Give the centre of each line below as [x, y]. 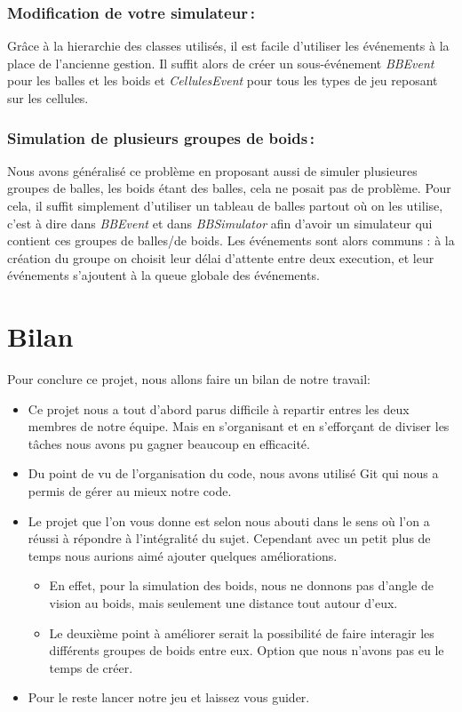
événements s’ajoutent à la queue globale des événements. [163, 275]
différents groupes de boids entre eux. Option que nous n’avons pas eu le [247, 650]
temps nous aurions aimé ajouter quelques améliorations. [183, 555]
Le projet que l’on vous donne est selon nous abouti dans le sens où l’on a [229, 520]
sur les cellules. [48, 98]
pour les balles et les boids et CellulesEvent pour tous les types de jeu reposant [223, 80]
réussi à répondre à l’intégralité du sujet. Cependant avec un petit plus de [229, 538]
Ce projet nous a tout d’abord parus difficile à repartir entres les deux [219, 408]
